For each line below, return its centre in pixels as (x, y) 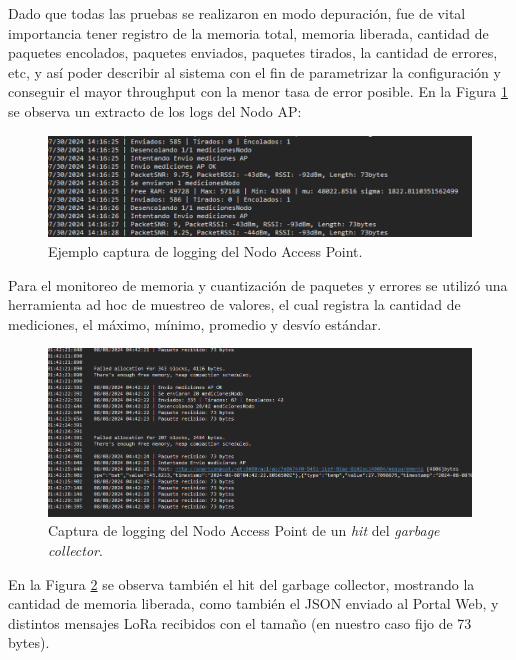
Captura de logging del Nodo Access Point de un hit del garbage (244, 530)
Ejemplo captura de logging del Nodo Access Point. (205, 251)
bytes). (29, 642)
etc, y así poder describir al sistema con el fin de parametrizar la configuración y (254, 71)
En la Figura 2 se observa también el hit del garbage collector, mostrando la (241, 583)
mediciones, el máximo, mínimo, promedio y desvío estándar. (195, 323)
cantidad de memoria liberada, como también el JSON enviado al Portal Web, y (253, 603)
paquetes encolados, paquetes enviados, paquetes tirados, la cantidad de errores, (253, 52)
